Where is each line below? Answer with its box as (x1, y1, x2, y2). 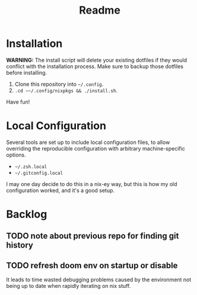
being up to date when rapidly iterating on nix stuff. (6, 283, 131, 290)
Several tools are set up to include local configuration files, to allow (6, 139, 170, 146)
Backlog (6, 208, 47, 221)
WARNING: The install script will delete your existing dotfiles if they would (6, 56, 188, 63)
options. (6, 151, 27, 158)
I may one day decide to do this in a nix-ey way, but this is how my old (6, 180, 177, 187)
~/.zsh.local (14, 163, 47, 169)
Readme (79, 4, 120, 17)
